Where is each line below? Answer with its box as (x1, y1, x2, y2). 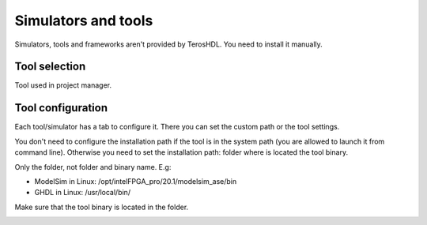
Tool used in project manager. (14, 81, 112, 90)
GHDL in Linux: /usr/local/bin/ (34, 188, 130, 197)
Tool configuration (14, 101, 108, 114)
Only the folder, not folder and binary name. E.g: (14, 162, 172, 171)
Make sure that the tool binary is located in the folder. (14, 202, 189, 212)
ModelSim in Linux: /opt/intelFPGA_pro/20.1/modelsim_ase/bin (34, 176, 237, 186)
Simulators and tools (14, 12, 153, 29)
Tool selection (14, 60, 86, 73)
